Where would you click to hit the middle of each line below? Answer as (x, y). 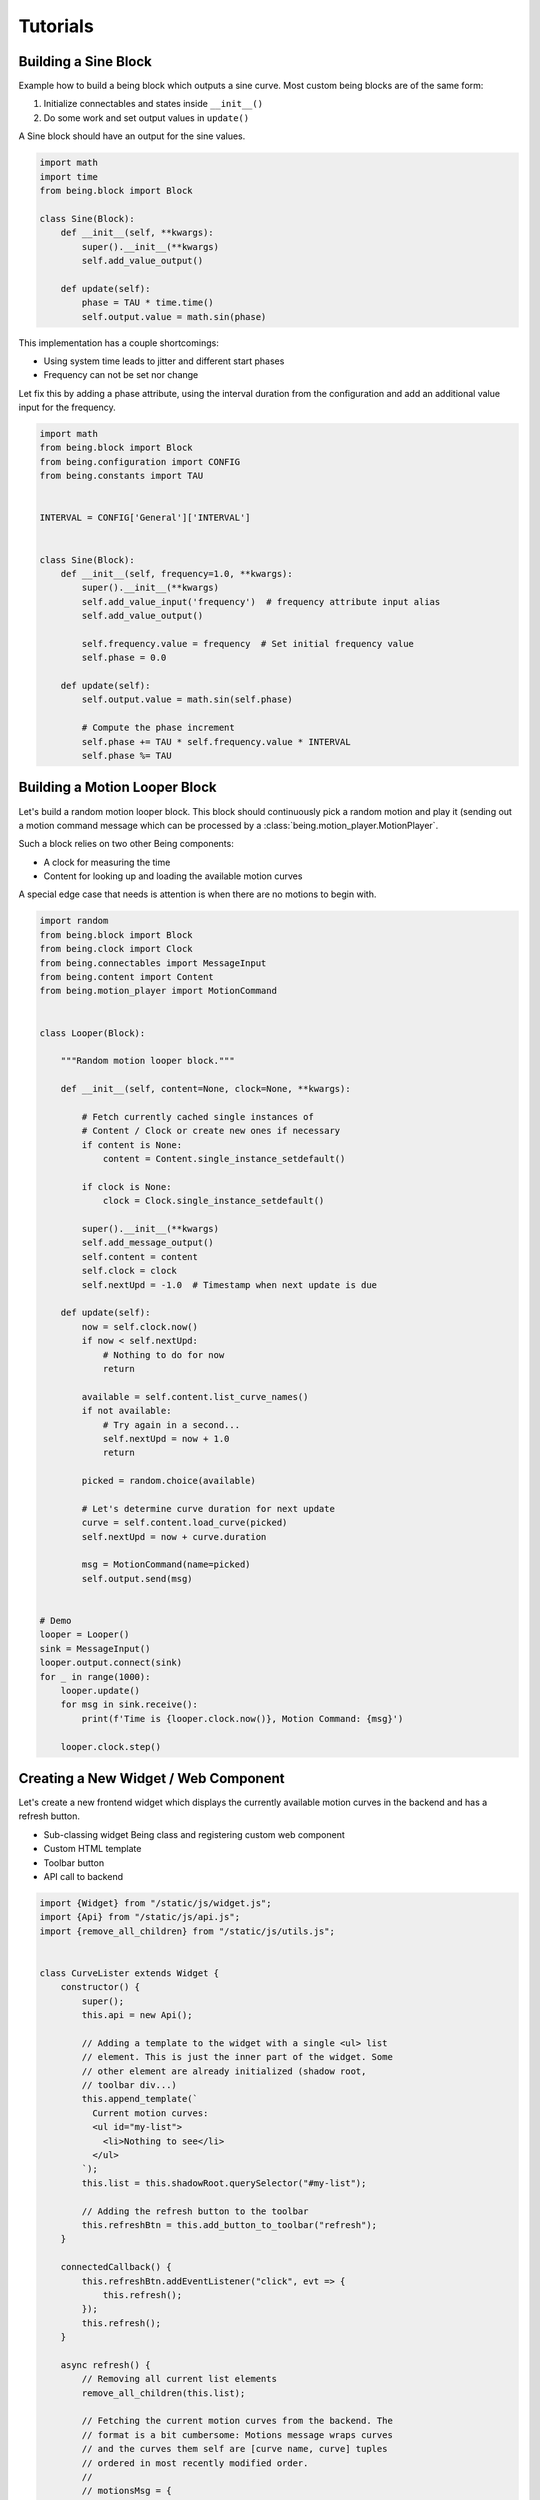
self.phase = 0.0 (124, 658)
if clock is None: (126, 1186)
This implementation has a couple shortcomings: (118, 342)
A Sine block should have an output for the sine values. (132, 136)
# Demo (55, 1620)
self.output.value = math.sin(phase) (174, 316)
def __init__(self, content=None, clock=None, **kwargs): (205, 1089)
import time (69, 176)
